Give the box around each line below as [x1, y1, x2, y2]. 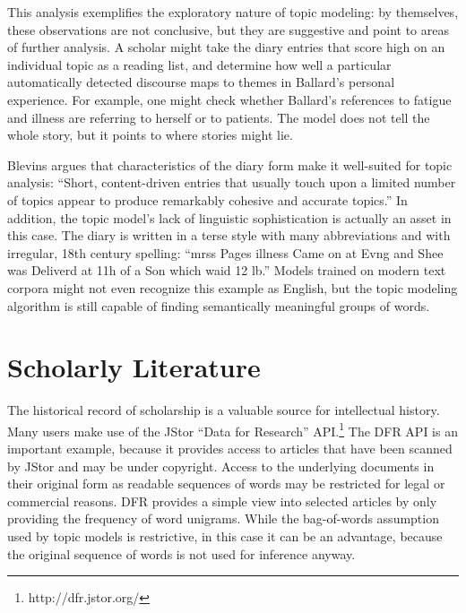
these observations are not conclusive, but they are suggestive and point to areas [7, 20, 449, 39]
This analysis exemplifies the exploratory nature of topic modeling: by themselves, [7, 3, 459, 21]
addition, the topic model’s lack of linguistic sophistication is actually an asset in [7, 208, 452, 227]
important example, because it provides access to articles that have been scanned [7, 439, 453, 458]
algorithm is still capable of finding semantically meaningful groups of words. [7, 296, 430, 315]
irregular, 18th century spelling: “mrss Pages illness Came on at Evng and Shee [7, 243, 444, 262]
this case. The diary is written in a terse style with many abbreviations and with [7, 226, 451, 245]
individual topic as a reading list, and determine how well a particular [7, 55, 392, 73]
